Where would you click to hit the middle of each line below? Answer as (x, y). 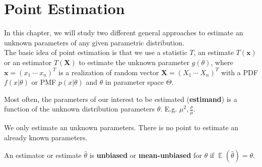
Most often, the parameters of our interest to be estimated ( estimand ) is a (121, 99)
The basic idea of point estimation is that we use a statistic (96, 52)
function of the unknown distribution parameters (79, 109)
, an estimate (214, 52)
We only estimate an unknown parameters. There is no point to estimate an (121, 127)
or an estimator (28, 62)
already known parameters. (46, 137)
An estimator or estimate (43, 155)
